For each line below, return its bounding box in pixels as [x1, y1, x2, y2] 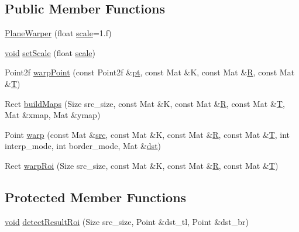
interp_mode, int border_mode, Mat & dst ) [5, 140, 161, 152]
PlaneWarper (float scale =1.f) [5, 27, 112, 39]
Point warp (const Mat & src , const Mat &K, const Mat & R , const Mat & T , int [5, 128, 290, 140]
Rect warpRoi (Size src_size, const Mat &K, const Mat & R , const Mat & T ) [5, 159, 279, 171]
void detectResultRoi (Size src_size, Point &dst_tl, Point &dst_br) [5, 215, 249, 227]
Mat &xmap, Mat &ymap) [5, 109, 101, 121]
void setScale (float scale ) [5, 46, 95, 58]
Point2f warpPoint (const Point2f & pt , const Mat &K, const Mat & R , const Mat [5, 66, 295, 78]
